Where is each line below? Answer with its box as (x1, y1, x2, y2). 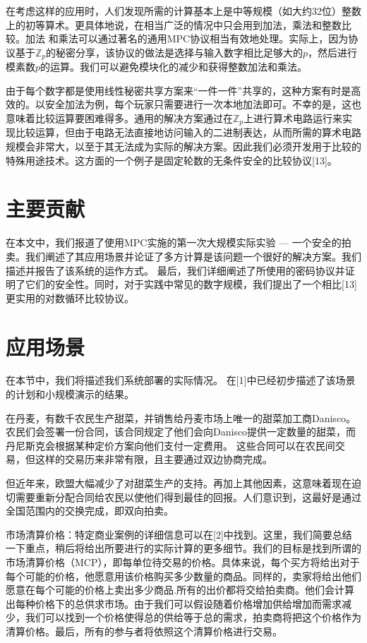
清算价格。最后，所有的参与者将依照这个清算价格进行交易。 (6, 623, 282, 638)
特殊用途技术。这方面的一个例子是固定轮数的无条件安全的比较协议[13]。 (6, 152, 337, 167)
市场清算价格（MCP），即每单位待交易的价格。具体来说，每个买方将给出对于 (6, 555, 360, 569)
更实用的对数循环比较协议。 (6, 290, 134, 305)
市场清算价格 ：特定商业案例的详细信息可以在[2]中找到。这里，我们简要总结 (6, 527, 352, 541)
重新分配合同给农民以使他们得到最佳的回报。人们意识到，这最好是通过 (35, 489, 361, 504)
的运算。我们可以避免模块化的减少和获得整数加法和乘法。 (40, 59, 308, 74)
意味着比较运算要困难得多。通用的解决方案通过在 (6, 111, 233, 126)
